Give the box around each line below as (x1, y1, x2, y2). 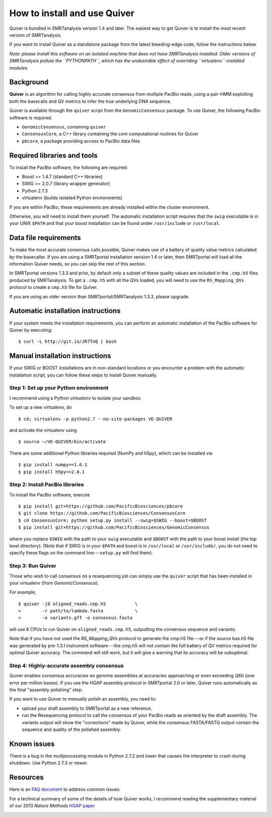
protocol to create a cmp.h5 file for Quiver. (9, 284, 98, 290)
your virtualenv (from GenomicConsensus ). (9, 580, 99, 586)
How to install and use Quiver (9, 8, 134, 19)
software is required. (9, 114, 52, 120)
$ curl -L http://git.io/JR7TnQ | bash (18, 339, 117, 345)
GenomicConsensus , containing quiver (22, 123, 106, 130)
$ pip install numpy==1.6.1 (18, 462, 88, 468)
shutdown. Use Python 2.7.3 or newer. (9, 760, 88, 766)
